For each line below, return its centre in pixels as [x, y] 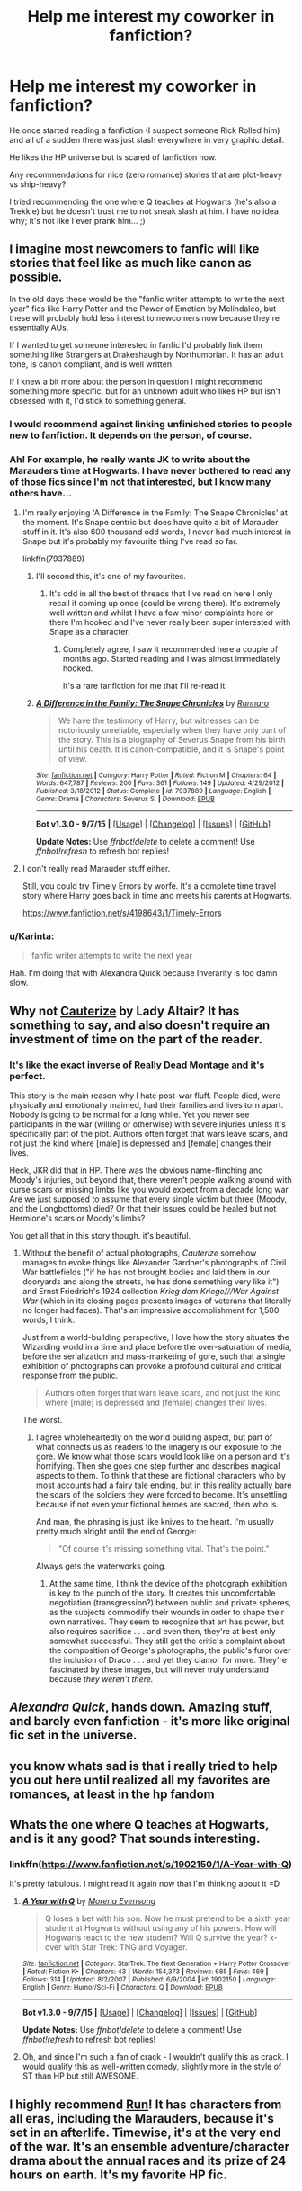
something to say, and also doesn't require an [140, 1025]
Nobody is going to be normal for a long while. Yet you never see [129, 1114]
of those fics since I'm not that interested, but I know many [140, 481]
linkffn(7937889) [53, 559]
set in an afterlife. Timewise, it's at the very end [145, 2132]
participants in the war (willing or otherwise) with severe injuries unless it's [147, 1124]
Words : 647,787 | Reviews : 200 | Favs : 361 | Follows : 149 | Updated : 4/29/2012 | [160, 783]
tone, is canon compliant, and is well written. [92, 364]
